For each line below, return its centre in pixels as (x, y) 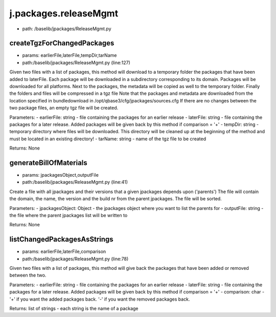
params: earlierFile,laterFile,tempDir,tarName (70, 55)
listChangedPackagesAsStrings (61, 239)
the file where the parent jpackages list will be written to (68, 215)
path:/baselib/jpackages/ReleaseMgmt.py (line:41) (75, 182)
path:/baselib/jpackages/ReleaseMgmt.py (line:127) (76, 62)
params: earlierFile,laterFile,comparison (64, 251)
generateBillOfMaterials (49, 163)
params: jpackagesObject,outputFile (61, 175)
